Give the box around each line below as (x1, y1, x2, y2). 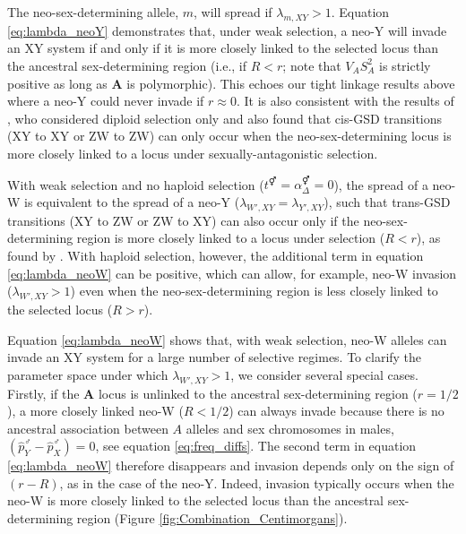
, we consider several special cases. (230, 365, 419, 383)
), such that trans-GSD (324, 192, 451, 211)
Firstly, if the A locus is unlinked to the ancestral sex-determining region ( (7, 383, 418, 402)
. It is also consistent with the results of (236, 91, 454, 110)
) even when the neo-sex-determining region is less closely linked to (70, 281, 438, 300)
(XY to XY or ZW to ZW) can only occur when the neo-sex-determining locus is (7, 126, 452, 145)
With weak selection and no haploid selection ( (7, 175, 264, 194)
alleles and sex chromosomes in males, (186, 418, 394, 437)
